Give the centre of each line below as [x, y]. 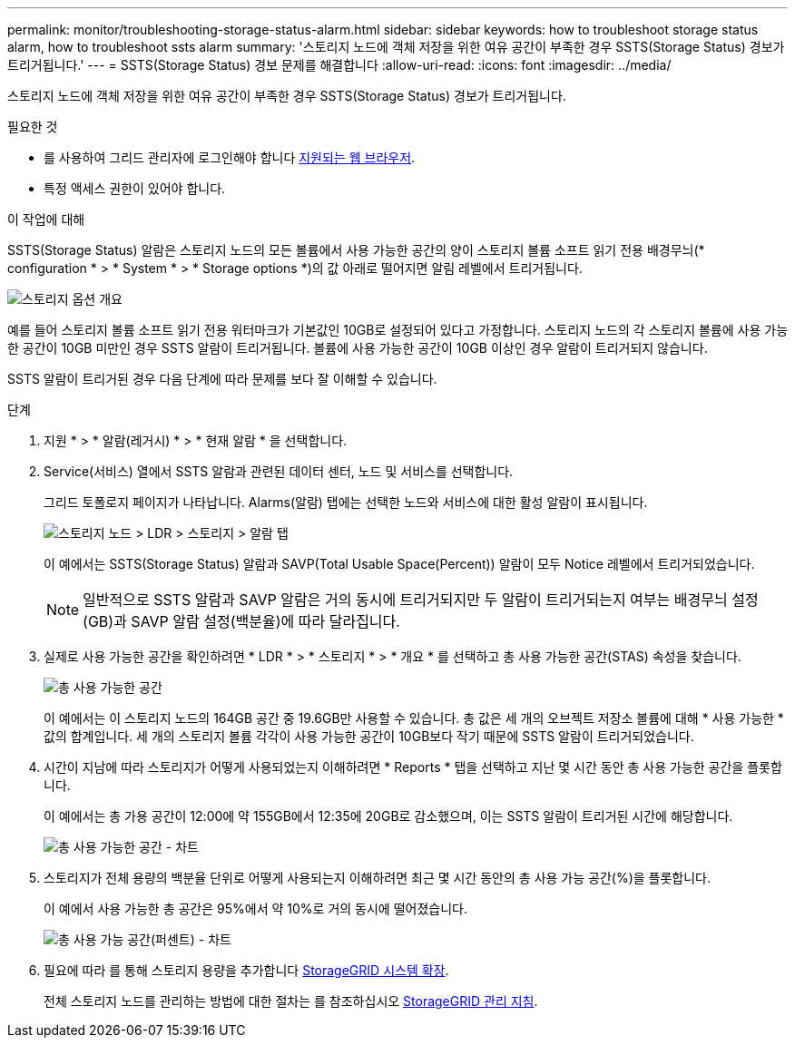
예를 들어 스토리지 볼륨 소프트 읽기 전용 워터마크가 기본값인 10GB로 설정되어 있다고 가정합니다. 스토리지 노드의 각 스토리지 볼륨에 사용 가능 [398, 330]
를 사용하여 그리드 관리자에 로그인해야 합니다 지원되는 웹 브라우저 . [230, 157]
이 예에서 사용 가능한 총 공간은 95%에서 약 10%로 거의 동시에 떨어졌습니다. [255, 908]
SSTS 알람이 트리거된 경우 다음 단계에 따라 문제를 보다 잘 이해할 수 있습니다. [222, 379]
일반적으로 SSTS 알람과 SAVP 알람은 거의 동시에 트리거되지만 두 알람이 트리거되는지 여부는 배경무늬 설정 [421, 600]
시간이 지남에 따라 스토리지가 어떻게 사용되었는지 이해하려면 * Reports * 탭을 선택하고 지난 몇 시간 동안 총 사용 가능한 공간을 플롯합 [413, 767]
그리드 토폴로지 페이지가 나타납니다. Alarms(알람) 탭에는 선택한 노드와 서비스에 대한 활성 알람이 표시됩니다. [346, 502]
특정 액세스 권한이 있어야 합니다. [135, 188]
